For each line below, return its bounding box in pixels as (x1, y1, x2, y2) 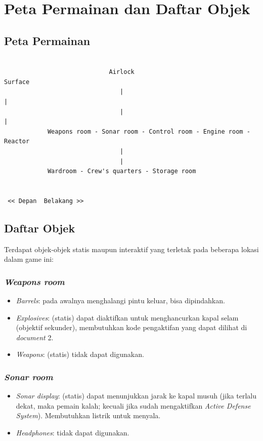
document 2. (16, 332, 54, 342)
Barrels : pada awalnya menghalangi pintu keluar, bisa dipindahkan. (16, 295, 225, 306)
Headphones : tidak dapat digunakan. (16, 427, 129, 438)
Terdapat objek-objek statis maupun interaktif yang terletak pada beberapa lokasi (4, 244, 259, 254)
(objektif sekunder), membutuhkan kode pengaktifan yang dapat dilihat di (16, 322, 247, 333)
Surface (4, 78, 30, 86)
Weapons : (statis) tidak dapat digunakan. (16, 349, 144, 359)
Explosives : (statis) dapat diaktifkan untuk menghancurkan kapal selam (16, 312, 239, 323)
